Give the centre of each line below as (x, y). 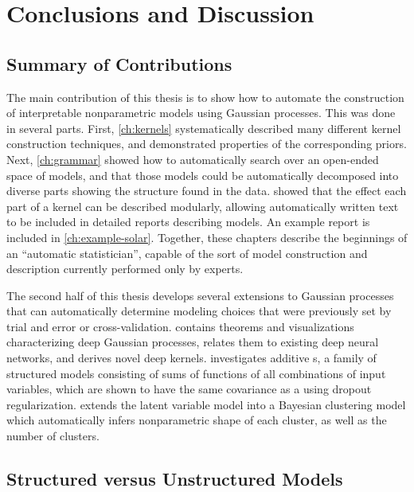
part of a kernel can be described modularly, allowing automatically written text (203, 206)
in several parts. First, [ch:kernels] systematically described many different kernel (204, 128)
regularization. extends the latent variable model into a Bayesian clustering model (206, 404)
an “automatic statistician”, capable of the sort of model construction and (187, 253)
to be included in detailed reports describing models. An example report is (188, 222)
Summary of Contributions (119, 63)
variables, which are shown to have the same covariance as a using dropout (189, 389)
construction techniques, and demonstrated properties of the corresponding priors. (207, 144)
